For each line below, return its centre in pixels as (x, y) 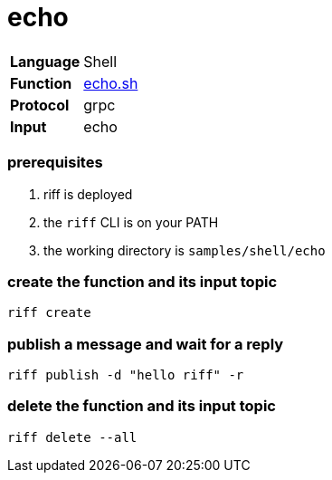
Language (45, 61)
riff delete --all (72, 437)
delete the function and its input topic (142, 406)
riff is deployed (88, 194)
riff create (49, 313)
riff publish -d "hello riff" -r (126, 375)
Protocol (40, 105)
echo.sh (111, 83)
